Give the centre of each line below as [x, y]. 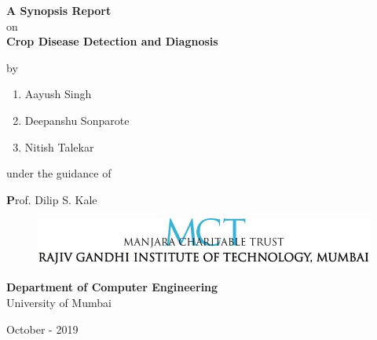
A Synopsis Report [59, 10]
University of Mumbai [59, 303]
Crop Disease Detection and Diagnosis [112, 41]
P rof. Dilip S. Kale [52, 199]
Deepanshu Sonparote [77, 120]
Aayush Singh [58, 94]
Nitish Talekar [59, 146]
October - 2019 [42, 329]
